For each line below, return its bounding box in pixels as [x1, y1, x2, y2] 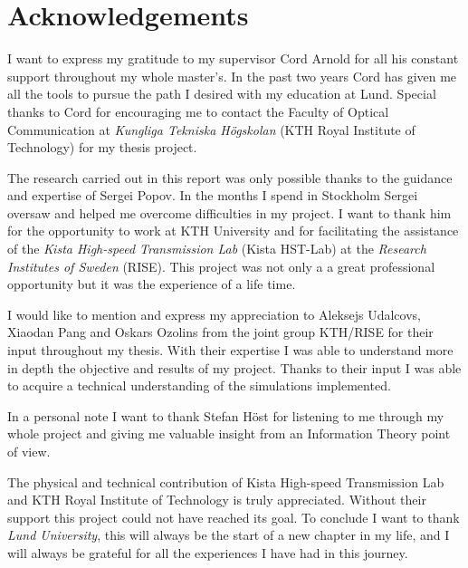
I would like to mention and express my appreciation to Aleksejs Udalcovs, [7, 304, 421, 323]
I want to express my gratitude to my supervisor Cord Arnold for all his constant [7, 49, 459, 68]
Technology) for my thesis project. [7, 138, 197, 157]
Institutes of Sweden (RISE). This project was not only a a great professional [7, 256, 435, 275]
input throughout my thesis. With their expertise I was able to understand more [7, 341, 454, 360]
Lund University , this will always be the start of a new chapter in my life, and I [7, 525, 450, 544]
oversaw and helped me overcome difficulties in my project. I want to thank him [7, 203, 452, 222]
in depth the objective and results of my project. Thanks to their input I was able [7, 358, 462, 377]
